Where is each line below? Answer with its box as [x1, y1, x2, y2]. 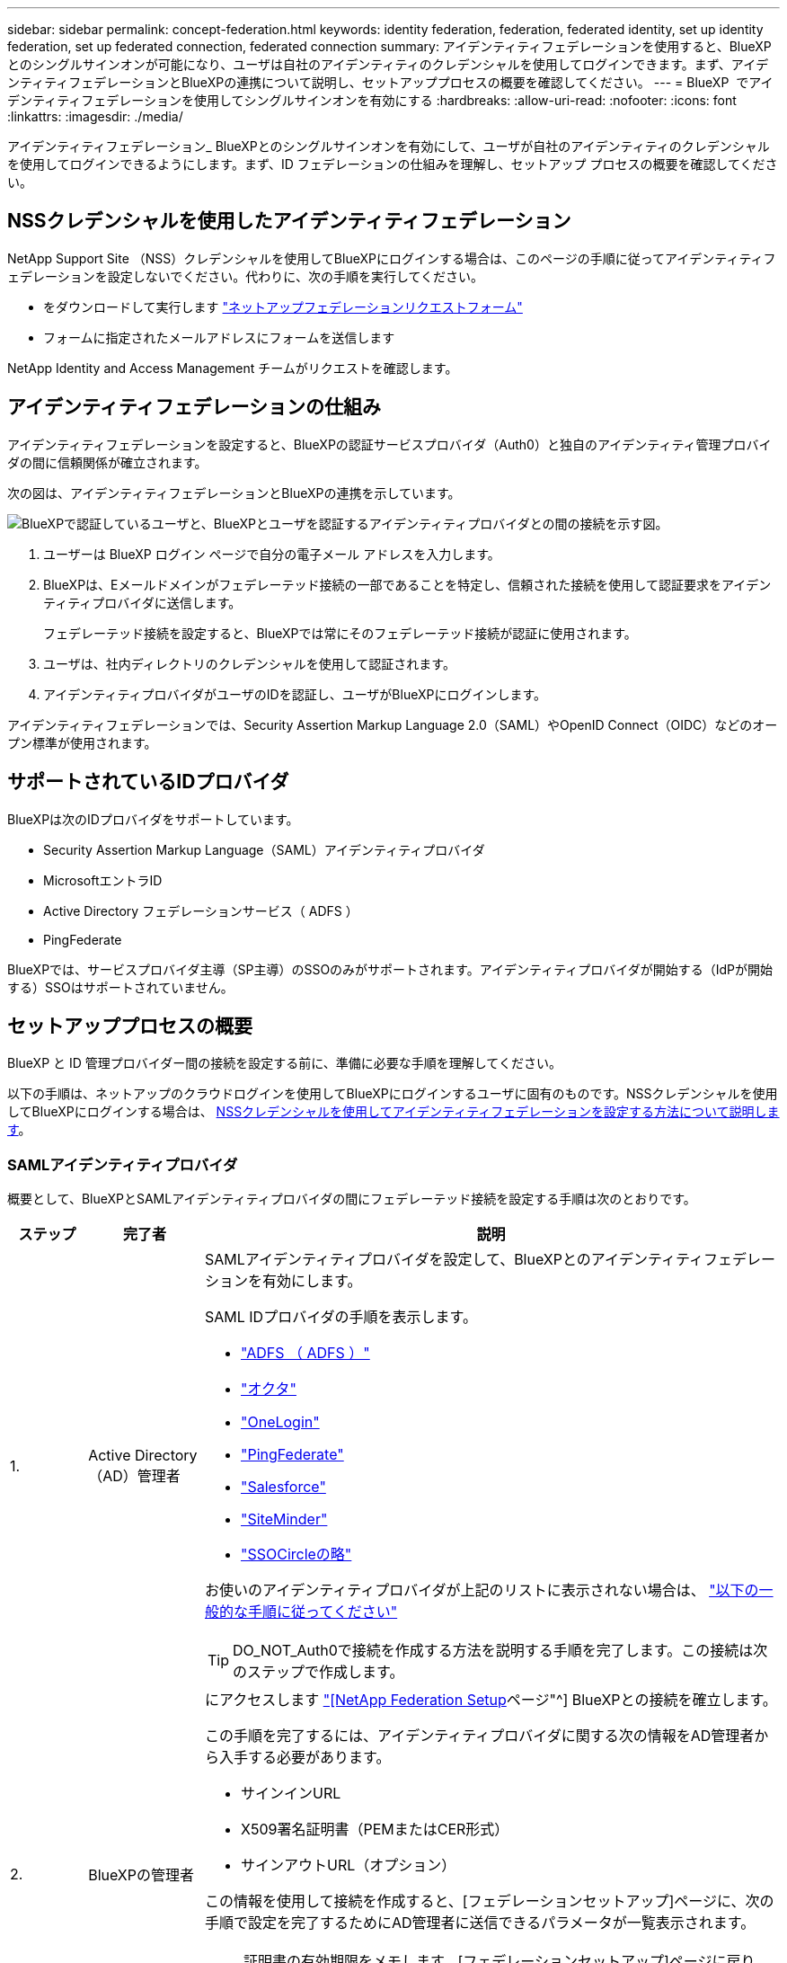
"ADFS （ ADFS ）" [240, 1344, 370, 1363]
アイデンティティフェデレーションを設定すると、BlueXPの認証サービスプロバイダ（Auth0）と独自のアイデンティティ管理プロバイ [7, 436, 772, 452]
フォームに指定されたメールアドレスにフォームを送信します [43, 329, 395, 345]
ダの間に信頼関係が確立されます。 [7, 454, 208, 470]
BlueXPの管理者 [88, 1866, 195, 1885]
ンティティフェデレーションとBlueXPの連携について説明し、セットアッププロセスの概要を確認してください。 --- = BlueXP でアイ [7, 75, 774, 90]
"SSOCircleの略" [240, 1545, 352, 1564]
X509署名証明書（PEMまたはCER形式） [240, 1820, 509, 1839]
